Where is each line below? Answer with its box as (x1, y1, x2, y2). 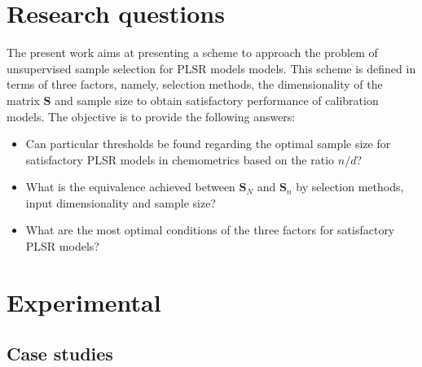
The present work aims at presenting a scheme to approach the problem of (7, 44, 378, 61)
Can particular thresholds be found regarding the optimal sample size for (25, 135, 391, 152)
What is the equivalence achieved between (25, 178, 235, 195)
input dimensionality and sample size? (25, 194, 216, 211)
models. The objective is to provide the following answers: (7, 107, 296, 125)
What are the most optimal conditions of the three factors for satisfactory (25, 221, 395, 238)
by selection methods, (296, 178, 404, 195)
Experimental (7, 285, 161, 318)
